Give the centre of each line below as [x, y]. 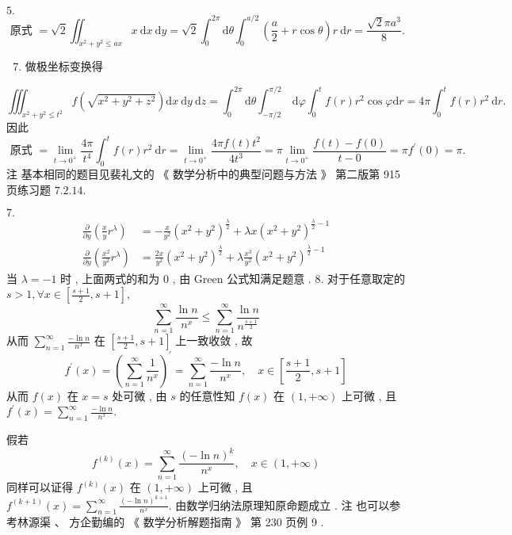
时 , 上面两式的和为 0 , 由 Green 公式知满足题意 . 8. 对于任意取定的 [233, 278]
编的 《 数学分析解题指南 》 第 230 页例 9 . [213, 522]
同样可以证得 [40, 487]
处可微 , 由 [139, 395]
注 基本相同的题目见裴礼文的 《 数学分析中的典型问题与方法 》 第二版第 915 [203, 174]
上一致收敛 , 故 [214, 340]
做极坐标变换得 [64, 66]
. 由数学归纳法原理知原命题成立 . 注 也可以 [279, 504]
